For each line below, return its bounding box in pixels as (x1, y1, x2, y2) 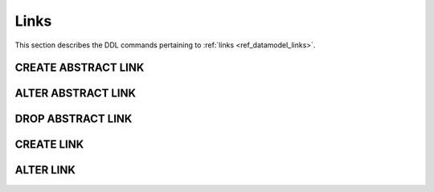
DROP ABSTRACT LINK (14, 112, 133, 126)
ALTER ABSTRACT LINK (14, 87, 137, 100)
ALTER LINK (14, 163, 76, 177)
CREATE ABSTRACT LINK (14, 61, 145, 75)
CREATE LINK (14, 137, 84, 152)
